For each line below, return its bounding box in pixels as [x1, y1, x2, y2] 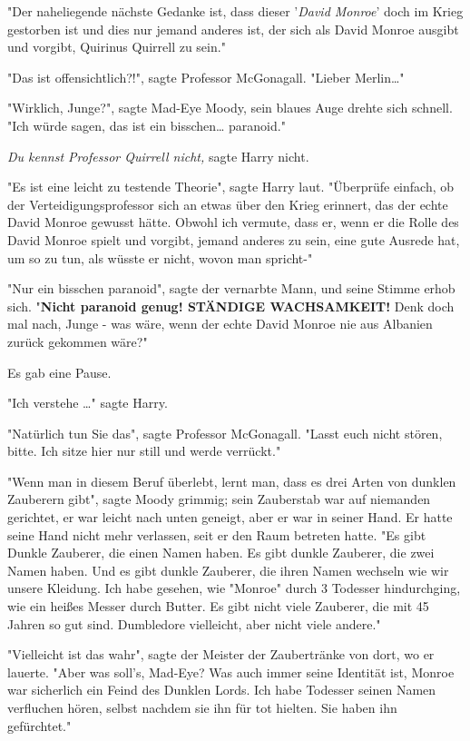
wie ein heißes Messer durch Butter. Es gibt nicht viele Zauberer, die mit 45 [7, 597, 429, 616]
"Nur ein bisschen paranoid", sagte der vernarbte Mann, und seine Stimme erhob [7, 279, 455, 298]
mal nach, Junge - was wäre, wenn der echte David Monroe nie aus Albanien [7, 314, 433, 333]
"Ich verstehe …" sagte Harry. [7, 393, 168, 412]
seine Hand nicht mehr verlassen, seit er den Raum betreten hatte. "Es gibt [7, 525, 426, 544]
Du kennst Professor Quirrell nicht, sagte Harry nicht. [7, 146, 309, 165]
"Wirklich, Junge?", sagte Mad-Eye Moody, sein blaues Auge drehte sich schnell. [7, 98, 453, 117]
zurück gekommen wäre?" [7, 331, 148, 351]
